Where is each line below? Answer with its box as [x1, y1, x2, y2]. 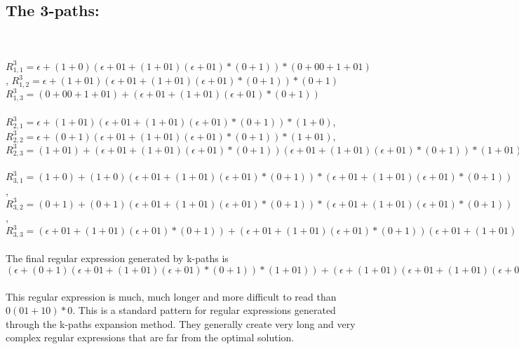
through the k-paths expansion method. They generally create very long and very [6, 316, 356, 331]
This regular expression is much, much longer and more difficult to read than [6, 289, 337, 303]
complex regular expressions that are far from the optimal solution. [6, 330, 295, 345]
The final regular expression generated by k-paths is [6, 251, 229, 266]
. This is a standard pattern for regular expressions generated [72, 303, 336, 317]
